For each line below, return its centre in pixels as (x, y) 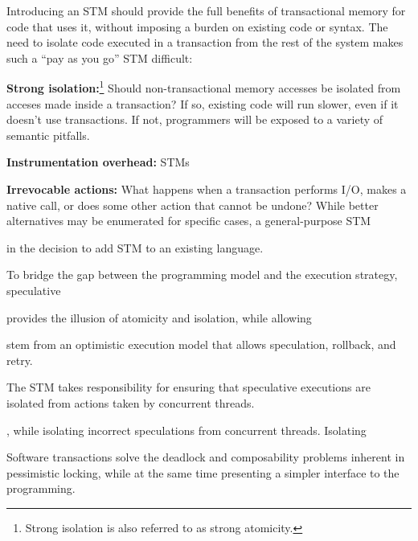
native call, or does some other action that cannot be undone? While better (193, 205)
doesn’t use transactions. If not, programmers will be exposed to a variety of (195, 119)
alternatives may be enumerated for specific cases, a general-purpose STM (189, 221)
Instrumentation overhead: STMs (98, 162)
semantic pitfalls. (48, 135)
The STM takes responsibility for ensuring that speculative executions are (189, 387)
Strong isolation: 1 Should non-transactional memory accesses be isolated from (204, 87)
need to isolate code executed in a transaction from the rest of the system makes (205, 42)
